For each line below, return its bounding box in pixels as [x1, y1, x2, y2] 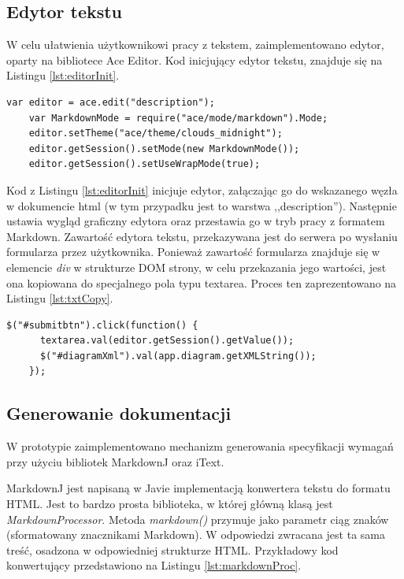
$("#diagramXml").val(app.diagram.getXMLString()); [39, 350, 317, 362]
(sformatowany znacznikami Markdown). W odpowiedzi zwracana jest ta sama [6, 526, 385, 543]
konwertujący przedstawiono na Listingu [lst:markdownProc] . [6, 557, 302, 573]
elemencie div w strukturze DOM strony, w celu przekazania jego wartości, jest [6, 258, 387, 275]
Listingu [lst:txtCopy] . [6, 290, 113, 306]
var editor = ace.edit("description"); [6, 96, 215, 108]
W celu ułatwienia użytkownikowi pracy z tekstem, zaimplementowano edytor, [6, 36, 384, 53]
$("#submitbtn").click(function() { [6, 319, 198, 331]
